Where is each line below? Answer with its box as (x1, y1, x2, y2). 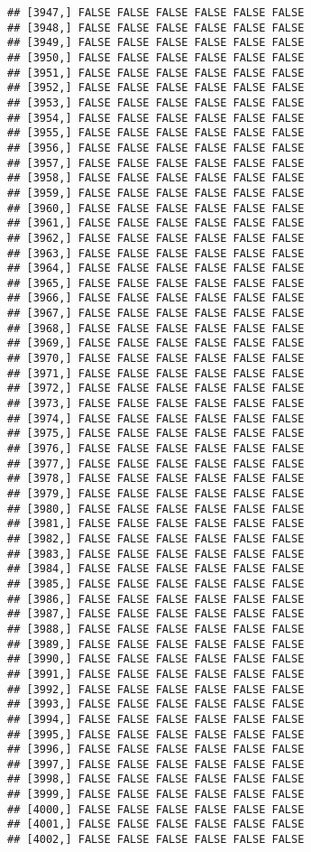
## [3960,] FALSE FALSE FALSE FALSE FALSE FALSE (7, 201, 305, 215)
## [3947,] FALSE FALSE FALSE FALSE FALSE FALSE (7, 6, 305, 19)
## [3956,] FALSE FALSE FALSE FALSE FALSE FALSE (7, 141, 305, 154)
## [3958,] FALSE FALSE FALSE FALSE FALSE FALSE (7, 171, 305, 185)
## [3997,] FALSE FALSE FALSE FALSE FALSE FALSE (7, 757, 305, 771)
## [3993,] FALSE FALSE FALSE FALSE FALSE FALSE (7, 698, 305, 711)
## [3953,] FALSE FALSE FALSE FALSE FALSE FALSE (7, 96, 305, 109)
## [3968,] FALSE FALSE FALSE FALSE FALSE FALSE (7, 321, 305, 335)
